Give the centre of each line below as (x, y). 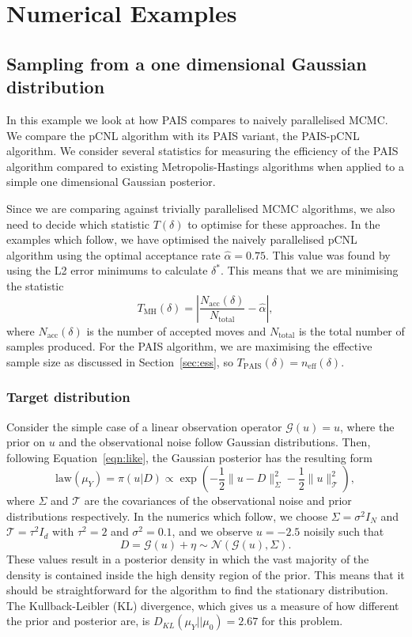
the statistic (35, 285)
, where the (367, 426)
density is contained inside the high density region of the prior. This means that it (206, 574)
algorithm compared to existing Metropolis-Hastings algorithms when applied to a (206, 166)
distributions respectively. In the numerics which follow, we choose (167, 516)
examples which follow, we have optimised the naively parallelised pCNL (182, 239)
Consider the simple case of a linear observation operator (144, 426)
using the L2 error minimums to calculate (107, 270)
